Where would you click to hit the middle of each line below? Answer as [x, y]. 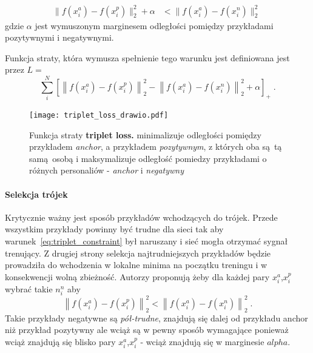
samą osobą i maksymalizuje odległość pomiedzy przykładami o [148, 158]
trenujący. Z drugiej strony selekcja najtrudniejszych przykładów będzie [138, 253]
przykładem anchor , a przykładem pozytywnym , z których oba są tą [156, 146]
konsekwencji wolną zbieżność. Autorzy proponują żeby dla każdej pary [137, 276]
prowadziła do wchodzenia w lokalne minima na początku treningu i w [136, 265]
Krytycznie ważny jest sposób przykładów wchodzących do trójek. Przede [141, 217]
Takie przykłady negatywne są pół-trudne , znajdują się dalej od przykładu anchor [156, 318]
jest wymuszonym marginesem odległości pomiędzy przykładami [154, 25]
